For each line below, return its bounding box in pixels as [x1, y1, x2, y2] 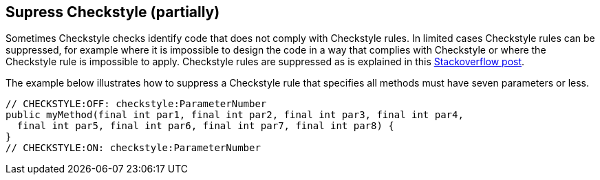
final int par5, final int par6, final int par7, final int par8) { [17, 120, 394, 132]
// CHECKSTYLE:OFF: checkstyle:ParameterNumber [6, 98, 267, 110]
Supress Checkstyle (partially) [6, 3, 220, 21]
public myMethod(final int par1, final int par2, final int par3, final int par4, [6, 109, 464, 121]
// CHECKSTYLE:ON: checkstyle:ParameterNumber [6, 142, 261, 154]
